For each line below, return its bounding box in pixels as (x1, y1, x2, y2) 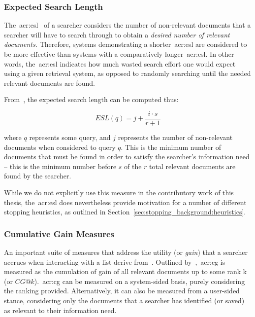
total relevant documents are (149, 161, 236, 171)
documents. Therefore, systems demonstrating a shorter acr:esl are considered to (4, 39, 247, 49)
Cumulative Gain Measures (4, 227, 115, 240)
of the (124, 161, 142, 171)
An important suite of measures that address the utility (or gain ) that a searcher (4, 247, 248, 257)
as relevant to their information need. (4, 305, 117, 315)
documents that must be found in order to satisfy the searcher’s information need (4, 151, 250, 162)
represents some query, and (29, 132, 111, 142)
